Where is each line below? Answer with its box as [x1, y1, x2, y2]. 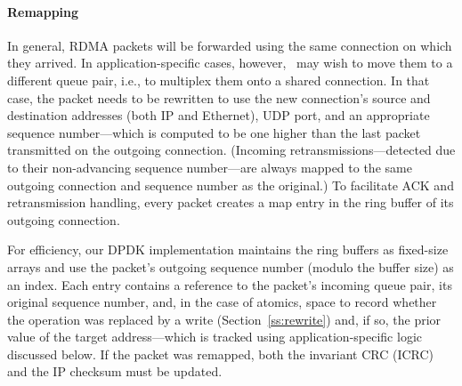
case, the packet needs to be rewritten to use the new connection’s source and [7, 88, 431, 107]
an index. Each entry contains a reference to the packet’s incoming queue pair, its [7, 275, 452, 294]
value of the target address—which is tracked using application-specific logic [7, 327, 422, 346]
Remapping [7, 2, 79, 20]
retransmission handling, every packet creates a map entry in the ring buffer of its [7, 193, 454, 212]
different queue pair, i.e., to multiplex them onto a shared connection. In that [7, 70, 430, 89]
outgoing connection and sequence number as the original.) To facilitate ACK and [7, 175, 454, 194]
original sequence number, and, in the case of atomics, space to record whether [7, 293, 437, 311]
